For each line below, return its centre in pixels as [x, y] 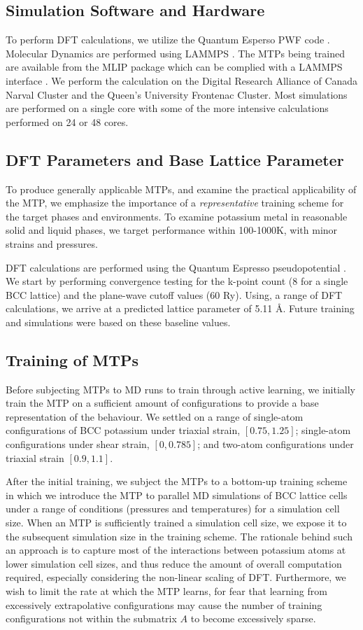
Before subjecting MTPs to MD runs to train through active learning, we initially [180, 389]
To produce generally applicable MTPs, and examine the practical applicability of [181, 189]
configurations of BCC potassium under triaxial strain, [123, 430]
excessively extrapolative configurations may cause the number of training [164, 604]
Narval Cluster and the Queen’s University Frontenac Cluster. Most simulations [177, 94]
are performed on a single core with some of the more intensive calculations [167, 108]
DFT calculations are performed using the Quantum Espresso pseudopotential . [176, 267]
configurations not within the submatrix [91, 618]
